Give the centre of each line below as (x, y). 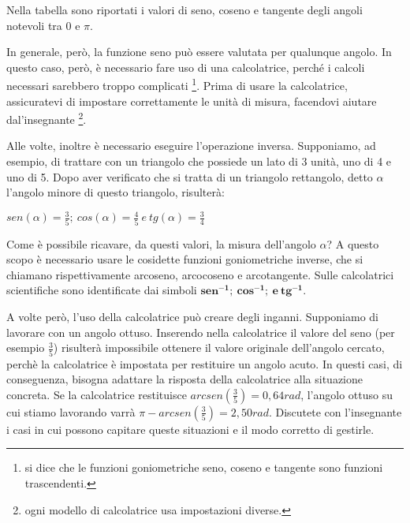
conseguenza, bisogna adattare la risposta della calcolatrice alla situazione (184, 379)
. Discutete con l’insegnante (335, 411)
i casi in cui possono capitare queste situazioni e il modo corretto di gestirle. (190, 429)
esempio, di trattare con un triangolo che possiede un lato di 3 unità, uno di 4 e (199, 161)
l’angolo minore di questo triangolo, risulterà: (116, 192)
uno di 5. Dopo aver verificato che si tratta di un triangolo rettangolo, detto (190, 176)
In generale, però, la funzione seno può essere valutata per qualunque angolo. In (199, 52)
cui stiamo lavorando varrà (71, 411)
